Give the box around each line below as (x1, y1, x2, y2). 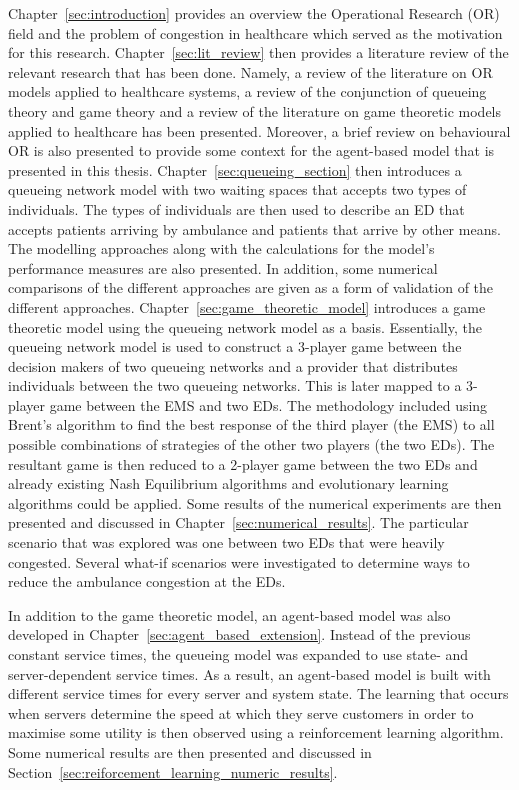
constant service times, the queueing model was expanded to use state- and (8, 644, 469, 664)
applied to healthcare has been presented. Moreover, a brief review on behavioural (8, 120, 511, 141)
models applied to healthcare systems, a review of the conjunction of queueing (8, 81, 487, 102)
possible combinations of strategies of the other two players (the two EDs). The (8, 434, 495, 455)
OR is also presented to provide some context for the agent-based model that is (8, 140, 495, 161)
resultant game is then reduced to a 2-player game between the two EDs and (8, 453, 478, 474)
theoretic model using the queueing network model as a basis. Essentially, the (8, 316, 482, 337)
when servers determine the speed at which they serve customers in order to (8, 702, 474, 723)
